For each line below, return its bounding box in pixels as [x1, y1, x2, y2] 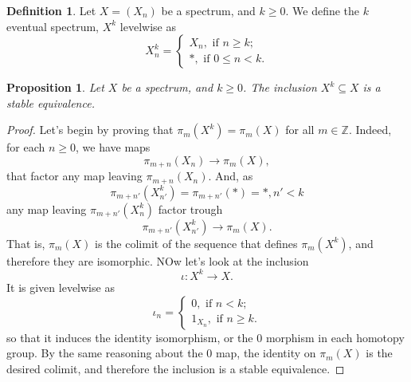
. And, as [208, 167, 253, 184]
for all [285, 121, 315, 138]
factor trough [158, 200, 223, 217]
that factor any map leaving [6, 167, 143, 184]
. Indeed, [348, 121, 392, 138]
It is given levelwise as [6, 278, 115, 295]
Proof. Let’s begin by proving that [6, 121, 174, 138]
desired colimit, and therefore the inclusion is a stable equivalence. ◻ [6, 360, 345, 376]
